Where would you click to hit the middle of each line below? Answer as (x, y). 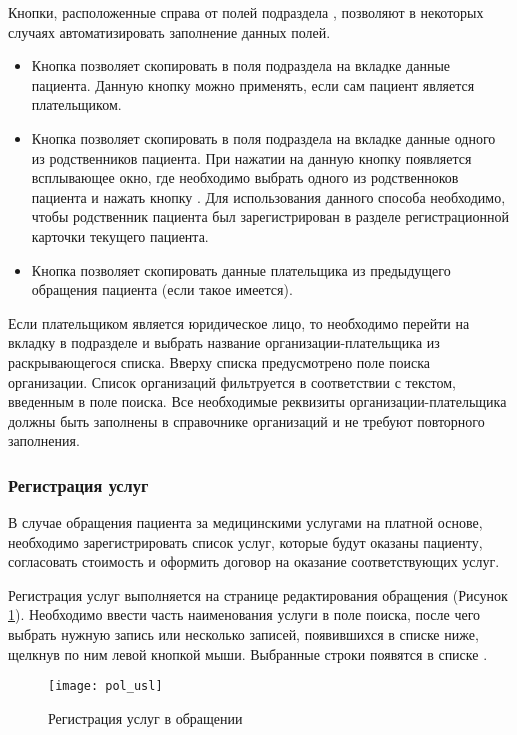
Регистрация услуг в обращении (145, 717)
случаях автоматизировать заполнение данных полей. (169, 31)
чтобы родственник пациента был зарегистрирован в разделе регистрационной (270, 216)
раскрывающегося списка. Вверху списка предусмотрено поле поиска (219, 361)
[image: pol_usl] (105, 686)
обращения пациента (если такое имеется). (162, 289)
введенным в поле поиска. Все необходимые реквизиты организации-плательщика (257, 401)
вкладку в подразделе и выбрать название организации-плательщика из (224, 342)
